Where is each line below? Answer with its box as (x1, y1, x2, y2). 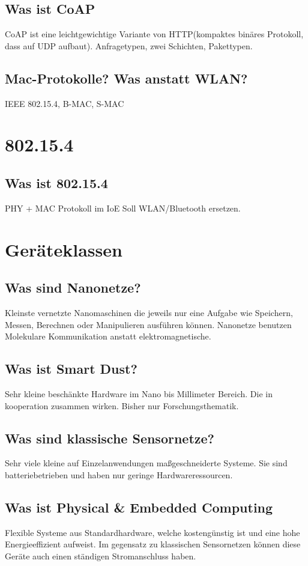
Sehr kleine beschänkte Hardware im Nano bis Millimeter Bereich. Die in (5, 387, 273, 400)
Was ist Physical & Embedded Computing (5, 498, 273, 516)
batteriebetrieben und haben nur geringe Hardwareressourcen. (5, 468, 233, 481)
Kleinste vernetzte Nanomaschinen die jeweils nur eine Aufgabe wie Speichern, (5, 306, 293, 318)
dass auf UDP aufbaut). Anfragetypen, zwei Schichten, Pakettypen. (5, 39, 253, 52)
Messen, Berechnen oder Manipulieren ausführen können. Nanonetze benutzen (5, 318, 292, 330)
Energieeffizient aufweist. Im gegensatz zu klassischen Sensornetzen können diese (5, 538, 301, 550)
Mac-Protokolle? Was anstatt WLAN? (5, 68, 248, 87)
